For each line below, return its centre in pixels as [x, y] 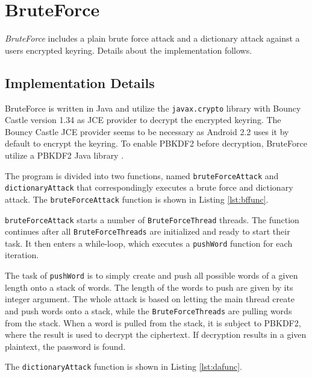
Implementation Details [80, 82]
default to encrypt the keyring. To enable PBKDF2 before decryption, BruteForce [156, 143]
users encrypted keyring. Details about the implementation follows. [129, 50]
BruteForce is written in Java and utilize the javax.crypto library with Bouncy [153, 108]
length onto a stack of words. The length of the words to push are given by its [149, 287]
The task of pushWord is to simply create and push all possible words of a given [151, 275]
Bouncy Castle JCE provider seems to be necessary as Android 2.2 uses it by [147, 131]
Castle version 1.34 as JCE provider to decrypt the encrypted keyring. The [143, 120]
